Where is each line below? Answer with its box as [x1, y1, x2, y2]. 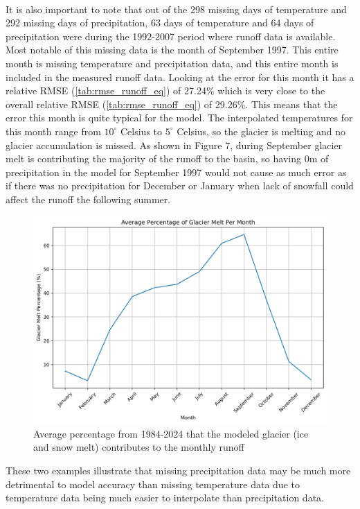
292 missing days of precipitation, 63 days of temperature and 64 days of [6, 15, 314, 30]
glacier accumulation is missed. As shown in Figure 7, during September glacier [6, 137, 343, 152]
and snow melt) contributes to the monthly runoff [33, 440, 244, 454]
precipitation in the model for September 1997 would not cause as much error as [6, 164, 347, 179]
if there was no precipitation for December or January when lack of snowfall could [6, 178, 354, 193]
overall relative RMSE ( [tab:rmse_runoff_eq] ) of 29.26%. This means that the [6, 96, 338, 111]
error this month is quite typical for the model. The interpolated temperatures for [6, 110, 353, 125]
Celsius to [120, 123, 163, 138]
